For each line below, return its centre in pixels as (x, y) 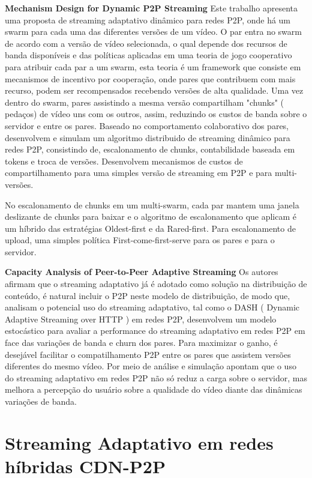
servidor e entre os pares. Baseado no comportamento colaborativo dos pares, (147, 125)
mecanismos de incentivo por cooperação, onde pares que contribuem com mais (150, 78)
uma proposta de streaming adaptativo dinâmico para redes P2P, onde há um (148, 20)
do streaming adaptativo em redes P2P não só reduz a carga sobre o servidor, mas (156, 377)
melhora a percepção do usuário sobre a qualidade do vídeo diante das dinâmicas (154, 389)
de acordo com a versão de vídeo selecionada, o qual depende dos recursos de (146, 43)
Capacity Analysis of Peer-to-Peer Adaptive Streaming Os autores (142, 272)
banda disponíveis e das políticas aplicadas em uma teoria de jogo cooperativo (148, 55)
